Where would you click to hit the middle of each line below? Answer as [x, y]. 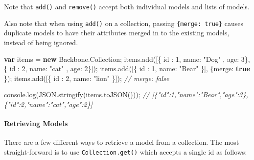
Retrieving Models [36, 123]
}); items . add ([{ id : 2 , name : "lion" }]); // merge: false [87, 78]
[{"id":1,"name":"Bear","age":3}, [200, 94]
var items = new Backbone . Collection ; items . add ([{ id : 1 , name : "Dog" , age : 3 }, [127, 59]
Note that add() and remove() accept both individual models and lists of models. [127, 6]
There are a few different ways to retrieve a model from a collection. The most [122, 142]
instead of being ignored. [41, 42]
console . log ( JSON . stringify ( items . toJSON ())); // [77, 94]
